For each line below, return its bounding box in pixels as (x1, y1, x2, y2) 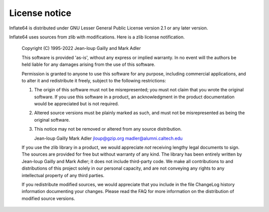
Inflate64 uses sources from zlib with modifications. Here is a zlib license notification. (9, 34, 185, 40)
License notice (9, 7, 72, 18)
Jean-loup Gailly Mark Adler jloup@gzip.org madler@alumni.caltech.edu (34, 135, 183, 141)
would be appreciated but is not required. (34, 101, 119, 107)
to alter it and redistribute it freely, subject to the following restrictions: (21, 77, 166, 83)
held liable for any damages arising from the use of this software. (21, 61, 155, 67)
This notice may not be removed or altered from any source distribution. (34, 126, 182, 132)
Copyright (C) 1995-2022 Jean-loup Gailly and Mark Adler (21, 45, 141, 51)
